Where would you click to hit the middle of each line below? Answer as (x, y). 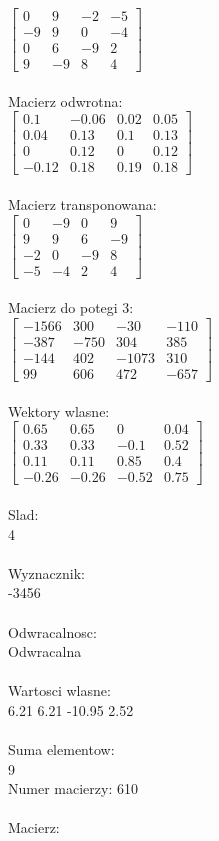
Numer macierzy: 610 (73, 788)
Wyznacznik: (47, 572)
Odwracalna (45, 651)
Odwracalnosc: (52, 631)
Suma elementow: (61, 749)
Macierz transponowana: (82, 204)
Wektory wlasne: (59, 410)
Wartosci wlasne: (59, 690)
